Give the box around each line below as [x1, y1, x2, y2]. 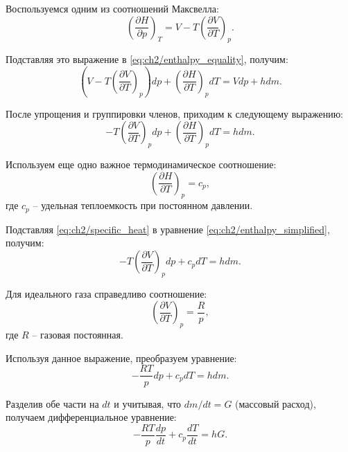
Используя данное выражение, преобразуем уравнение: [6, 350, 237, 365]
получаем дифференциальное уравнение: [6, 410, 177, 424]
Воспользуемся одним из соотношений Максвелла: [6, 1, 219, 15]
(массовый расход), [235, 396, 316, 410]
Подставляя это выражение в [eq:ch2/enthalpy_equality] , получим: [6, 52, 288, 66]
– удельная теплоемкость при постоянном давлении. [33, 198, 253, 213]
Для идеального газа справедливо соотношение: [6, 286, 207, 300]
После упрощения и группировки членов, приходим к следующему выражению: [6, 106, 344, 120]
